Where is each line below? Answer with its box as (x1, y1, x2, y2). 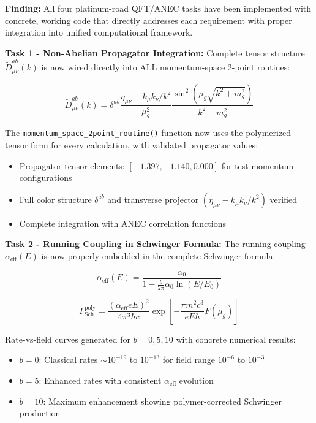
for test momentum (221, 159, 294, 172)
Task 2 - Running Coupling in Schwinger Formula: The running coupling (5, 237, 306, 250)
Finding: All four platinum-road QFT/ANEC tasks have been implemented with (5, 2, 312, 14)
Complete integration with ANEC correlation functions (19, 216, 226, 229)
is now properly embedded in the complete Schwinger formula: (41, 250, 276, 262)
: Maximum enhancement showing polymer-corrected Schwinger (43, 394, 282, 407)
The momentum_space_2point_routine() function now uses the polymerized (5, 126, 292, 139)
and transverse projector (107, 192, 199, 205)
